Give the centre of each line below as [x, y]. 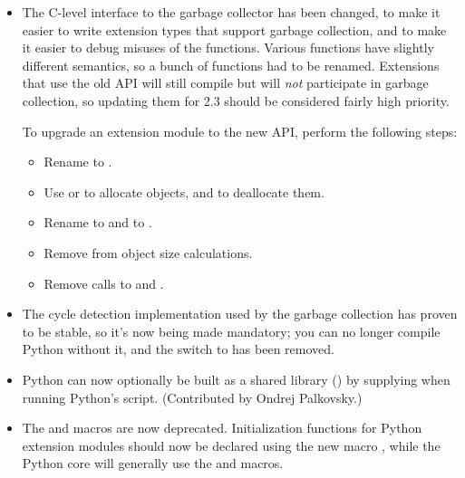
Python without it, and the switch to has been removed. [178, 349]
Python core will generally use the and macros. [153, 463]
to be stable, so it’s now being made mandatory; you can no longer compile [231, 331]
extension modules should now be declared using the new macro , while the [231, 445]
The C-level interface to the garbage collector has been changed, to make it [231, 12]
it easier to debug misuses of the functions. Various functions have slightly [228, 48]
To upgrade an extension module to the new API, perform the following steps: [240, 131]
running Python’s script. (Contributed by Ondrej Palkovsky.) [192, 397]
